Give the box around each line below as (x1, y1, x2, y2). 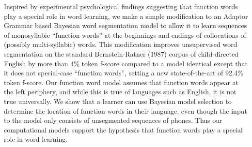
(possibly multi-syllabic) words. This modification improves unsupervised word (4, 39, 237, 49)
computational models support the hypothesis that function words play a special (4, 124, 243, 134)
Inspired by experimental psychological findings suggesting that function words (4, 1, 238, 11)
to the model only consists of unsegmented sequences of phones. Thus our (4, 115, 222, 125)
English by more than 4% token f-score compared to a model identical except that (4, 58, 248, 68)
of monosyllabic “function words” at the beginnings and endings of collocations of (4, 29, 246, 40)
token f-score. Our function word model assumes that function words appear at (4, 77, 238, 87)
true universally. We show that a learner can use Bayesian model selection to (4, 96, 232, 106)
